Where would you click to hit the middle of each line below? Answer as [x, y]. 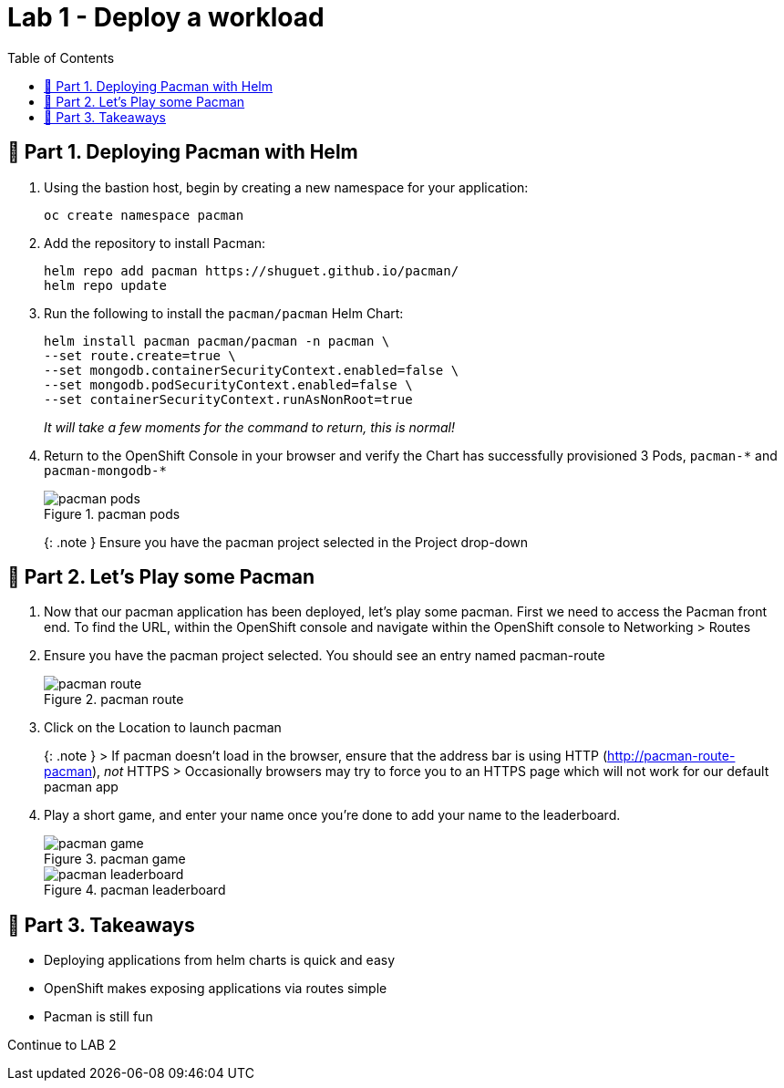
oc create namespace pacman [144, 215]
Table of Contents [61, 57]
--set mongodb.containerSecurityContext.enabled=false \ [252, 370]
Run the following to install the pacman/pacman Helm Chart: [224, 313]
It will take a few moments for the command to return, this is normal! [249, 427]
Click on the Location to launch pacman [163, 728]
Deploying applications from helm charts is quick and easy [220, 960]
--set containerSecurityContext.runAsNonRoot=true [228, 399]
